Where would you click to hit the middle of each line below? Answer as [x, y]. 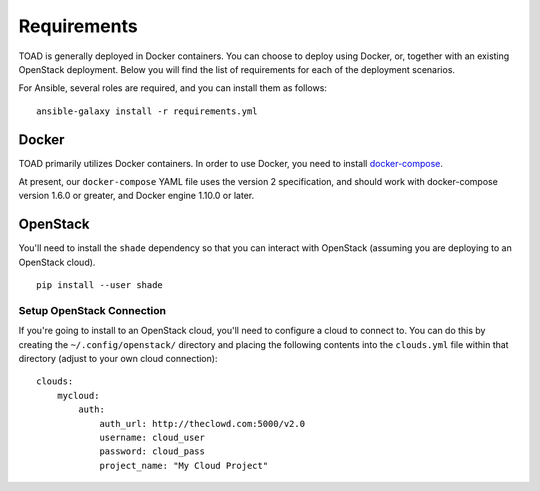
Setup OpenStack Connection [92, 310]
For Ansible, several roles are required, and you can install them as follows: [172, 88]
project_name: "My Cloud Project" [184, 465]
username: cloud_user [152, 437]
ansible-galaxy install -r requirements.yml [147, 111]
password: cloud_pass [152, 451]
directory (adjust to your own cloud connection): [118, 359]
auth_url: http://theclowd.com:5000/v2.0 [202, 423]
